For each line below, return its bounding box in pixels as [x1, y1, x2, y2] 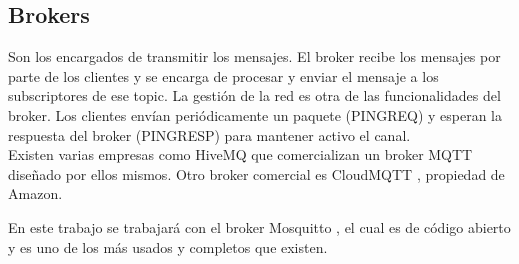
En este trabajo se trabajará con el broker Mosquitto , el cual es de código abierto [8, 216, 511, 237]
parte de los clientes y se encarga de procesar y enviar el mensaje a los [8, 65, 439, 86]
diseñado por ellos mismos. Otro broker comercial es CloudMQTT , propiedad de [8, 163, 505, 184]
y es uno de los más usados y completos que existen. [8, 236, 328, 257]
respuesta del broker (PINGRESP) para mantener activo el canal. [8, 124, 411, 145]
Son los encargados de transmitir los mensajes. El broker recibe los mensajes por [8, 46, 501, 67]
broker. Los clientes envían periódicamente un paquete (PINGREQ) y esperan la [8, 104, 502, 125]
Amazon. [8, 183, 63, 204]
